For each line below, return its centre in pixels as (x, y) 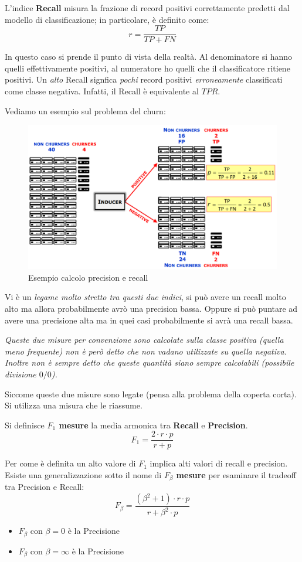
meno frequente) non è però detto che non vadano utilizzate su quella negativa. (146, 351)
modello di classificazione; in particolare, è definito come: (107, 19)
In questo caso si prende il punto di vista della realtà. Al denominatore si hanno (149, 57)
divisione (21, 374)
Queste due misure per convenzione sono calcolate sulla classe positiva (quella (144, 340)
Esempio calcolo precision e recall (88, 277)
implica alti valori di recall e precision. (219, 463)
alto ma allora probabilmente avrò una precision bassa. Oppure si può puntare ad (151, 308)
